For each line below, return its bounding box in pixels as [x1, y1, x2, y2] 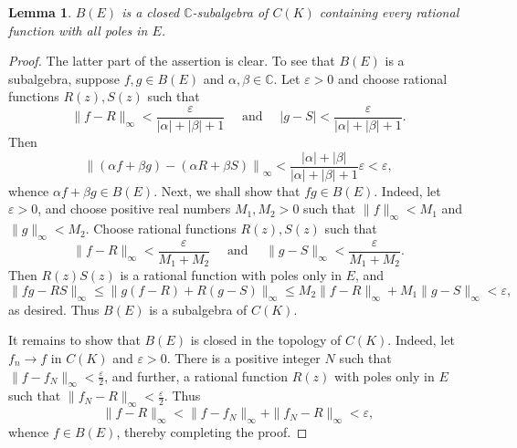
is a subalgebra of [149, 299, 248, 318]
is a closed [121, 3, 180, 21]
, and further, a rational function [104, 366, 289, 385]
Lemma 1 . [8, 3, 72, 21]
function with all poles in [8, 20, 148, 39]
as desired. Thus [8, 299, 100, 318]
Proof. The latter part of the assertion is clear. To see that [8, 51, 335, 70]
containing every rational [319, 3, 459, 21]
